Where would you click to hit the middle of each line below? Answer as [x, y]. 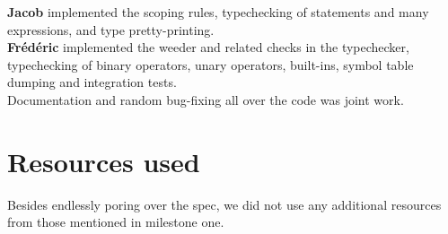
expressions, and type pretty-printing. [111, 29]
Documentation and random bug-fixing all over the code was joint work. [206, 99]
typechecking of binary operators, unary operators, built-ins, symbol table [211, 64]
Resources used [104, 161]
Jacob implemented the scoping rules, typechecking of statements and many [218, 12]
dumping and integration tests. [92, 82]
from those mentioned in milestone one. [116, 222]
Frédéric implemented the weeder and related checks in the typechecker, [208, 47]
